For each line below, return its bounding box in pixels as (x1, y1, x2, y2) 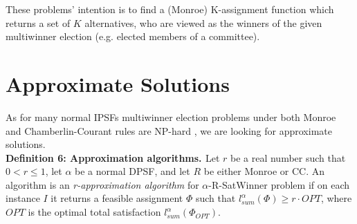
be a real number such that (230, 150, 346, 165)
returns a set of (6, 15, 71, 30)
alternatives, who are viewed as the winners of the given (84, 15, 322, 30)
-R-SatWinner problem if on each (208, 177, 349, 192)
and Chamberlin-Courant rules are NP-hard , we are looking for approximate (6, 123, 332, 138)
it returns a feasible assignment (51, 191, 183, 205)
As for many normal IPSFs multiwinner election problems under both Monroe (6, 109, 336, 124)
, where (320, 191, 352, 205)
